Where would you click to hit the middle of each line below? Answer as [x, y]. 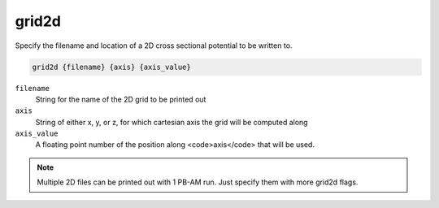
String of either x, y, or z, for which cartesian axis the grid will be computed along [172, 122]
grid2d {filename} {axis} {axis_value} [111, 67]
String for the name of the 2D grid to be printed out [121, 99]
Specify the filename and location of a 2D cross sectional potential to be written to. [154, 45]
